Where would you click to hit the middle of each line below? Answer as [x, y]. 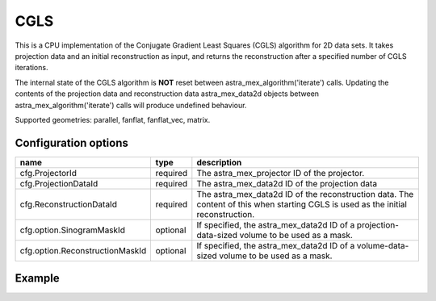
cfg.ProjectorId [48, 173]
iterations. [31, 68]
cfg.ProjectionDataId [59, 183]
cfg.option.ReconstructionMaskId [83, 250]
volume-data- [383, 245]
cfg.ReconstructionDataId [68, 204]
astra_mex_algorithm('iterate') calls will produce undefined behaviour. [131, 105]
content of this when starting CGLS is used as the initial [302, 204]
